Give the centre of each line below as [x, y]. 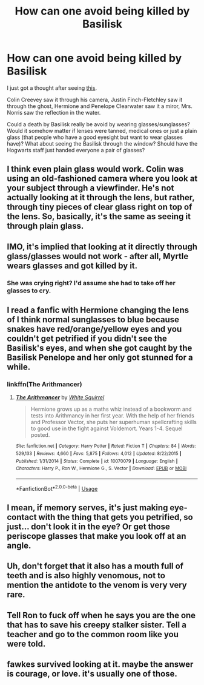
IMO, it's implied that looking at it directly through [102, 247]
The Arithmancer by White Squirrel [60, 397]
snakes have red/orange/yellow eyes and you [94, 329]
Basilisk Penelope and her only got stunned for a [100, 358]
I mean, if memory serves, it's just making [87, 508]
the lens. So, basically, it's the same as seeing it [99, 217]
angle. [19, 545]
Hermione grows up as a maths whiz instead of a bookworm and [111, 409]
